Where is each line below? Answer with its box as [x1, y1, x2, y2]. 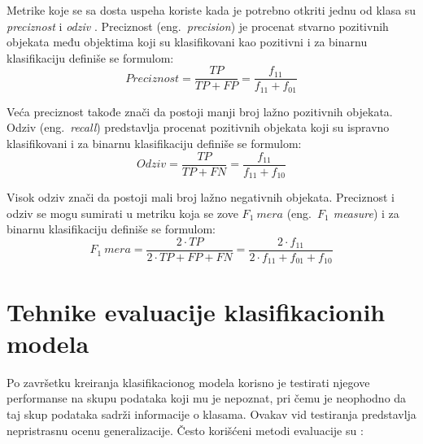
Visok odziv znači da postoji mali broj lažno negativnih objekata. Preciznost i [7, 189, 395, 206]
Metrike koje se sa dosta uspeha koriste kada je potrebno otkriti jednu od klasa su [7, 2, 416, 18]
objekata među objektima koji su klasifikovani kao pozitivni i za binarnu [7, 33, 368, 50]
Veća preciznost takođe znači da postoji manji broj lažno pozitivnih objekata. [7, 102, 393, 120]
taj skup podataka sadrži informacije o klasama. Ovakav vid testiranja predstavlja [7, 405, 416, 422]
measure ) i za [333, 204, 399, 221]
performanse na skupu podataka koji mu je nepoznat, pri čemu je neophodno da [7, 390, 407, 407]
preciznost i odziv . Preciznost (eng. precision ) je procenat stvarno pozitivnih [7, 17, 389, 34]
